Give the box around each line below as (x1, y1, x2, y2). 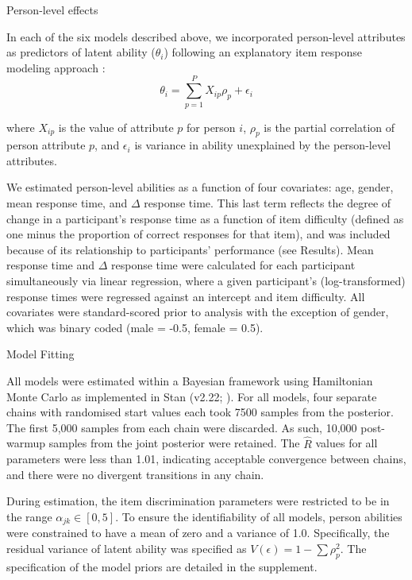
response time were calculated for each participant (111, 257, 356, 273)
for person (187, 118, 236, 135)
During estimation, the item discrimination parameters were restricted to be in (6, 493, 390, 509)
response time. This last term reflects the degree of (144, 195, 391, 211)
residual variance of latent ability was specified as (6, 540, 247, 557)
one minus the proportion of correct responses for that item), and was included (6, 226, 391, 242)
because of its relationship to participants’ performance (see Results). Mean (6, 241, 374, 257)
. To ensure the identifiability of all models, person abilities (115, 508, 402, 524)
